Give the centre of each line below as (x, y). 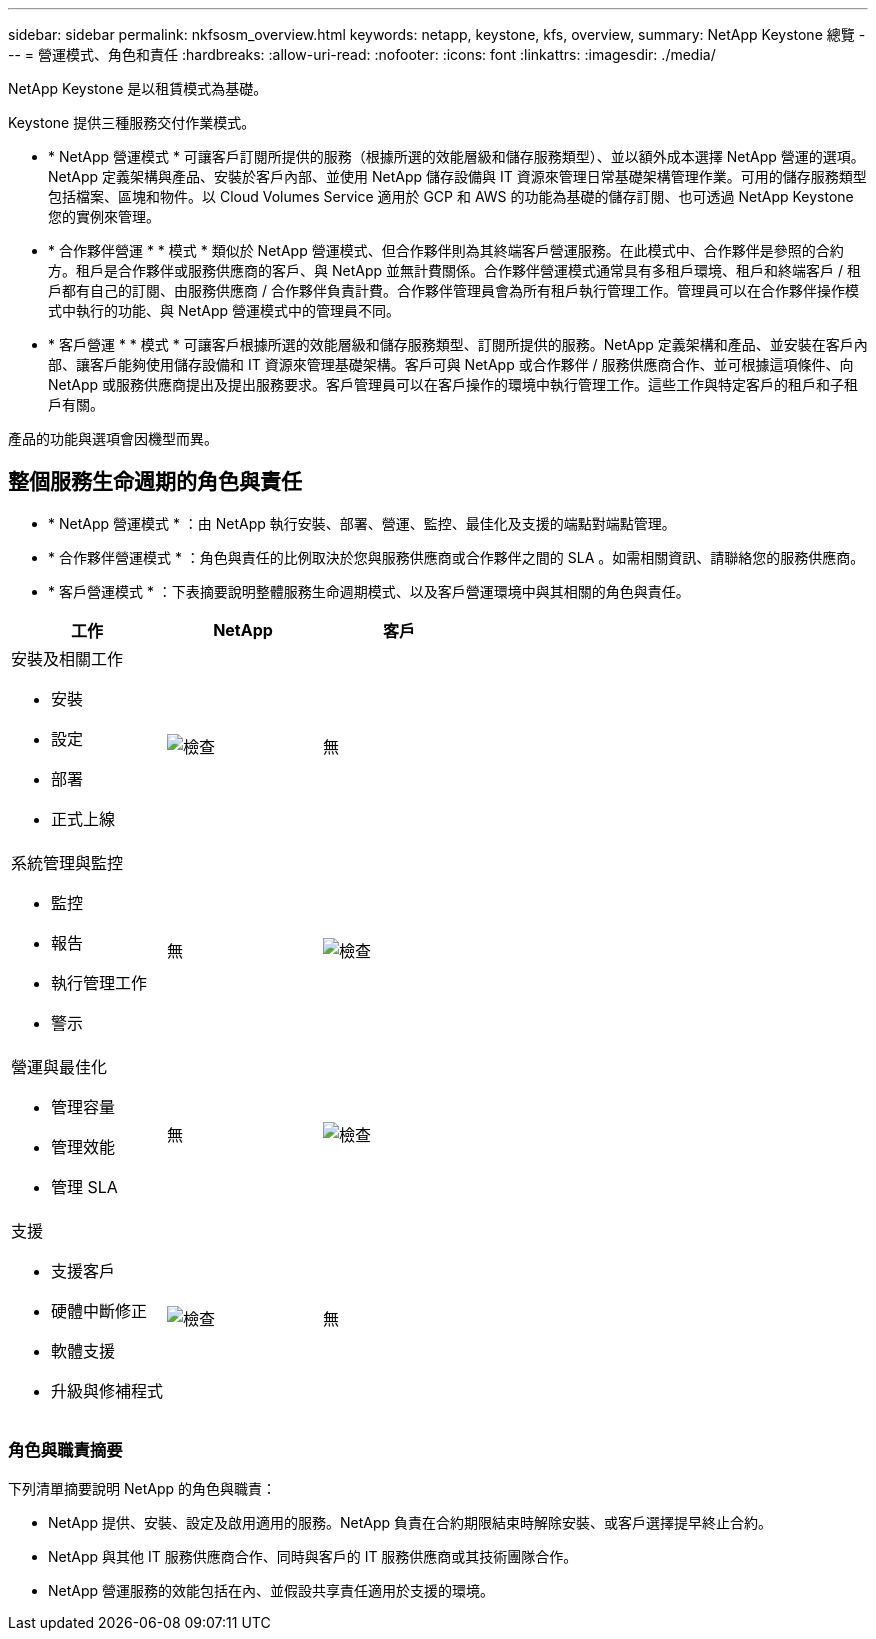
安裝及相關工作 (67, 658)
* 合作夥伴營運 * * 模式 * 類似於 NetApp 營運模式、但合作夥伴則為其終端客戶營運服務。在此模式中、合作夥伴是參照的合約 (446, 250)
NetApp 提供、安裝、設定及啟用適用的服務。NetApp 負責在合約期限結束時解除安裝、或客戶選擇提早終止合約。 (410, 1522)
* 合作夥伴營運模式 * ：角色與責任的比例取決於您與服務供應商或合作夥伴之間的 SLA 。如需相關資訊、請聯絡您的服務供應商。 (456, 557)
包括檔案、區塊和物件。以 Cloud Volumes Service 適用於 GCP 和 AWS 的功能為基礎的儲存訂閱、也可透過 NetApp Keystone (451, 196)
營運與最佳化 (59, 1066)
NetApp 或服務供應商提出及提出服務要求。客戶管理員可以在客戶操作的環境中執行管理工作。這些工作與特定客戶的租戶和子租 (453, 384)
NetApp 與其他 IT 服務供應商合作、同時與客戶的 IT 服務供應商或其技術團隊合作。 (313, 1556)
